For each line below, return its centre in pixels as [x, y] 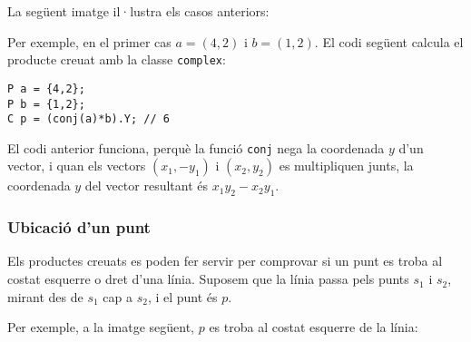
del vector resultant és [147, 186]
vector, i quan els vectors [77, 166]
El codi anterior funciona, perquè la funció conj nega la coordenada [196, 147]
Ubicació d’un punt [79, 227]
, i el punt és [182, 296]
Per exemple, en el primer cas [89, 41]
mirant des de [45, 296]
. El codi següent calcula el [389, 41]
